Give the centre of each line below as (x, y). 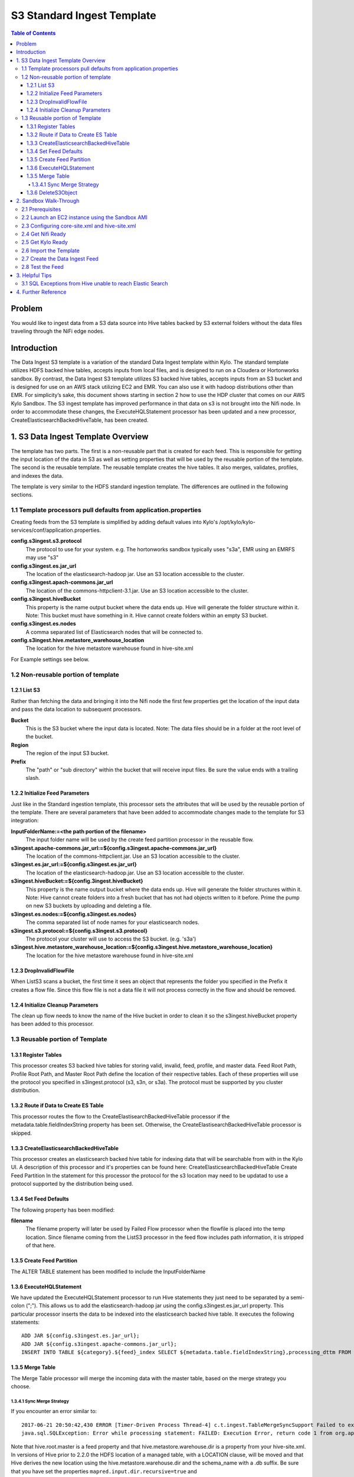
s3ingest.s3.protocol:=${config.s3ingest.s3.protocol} (79, 931)
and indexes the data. (37, 476)
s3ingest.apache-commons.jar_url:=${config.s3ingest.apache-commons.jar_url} (114, 848)
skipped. (22, 1133)
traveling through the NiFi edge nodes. (58, 331)
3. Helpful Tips (34, 275)
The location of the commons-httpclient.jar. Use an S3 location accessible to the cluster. (133, 856)
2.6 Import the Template (50, 250)
